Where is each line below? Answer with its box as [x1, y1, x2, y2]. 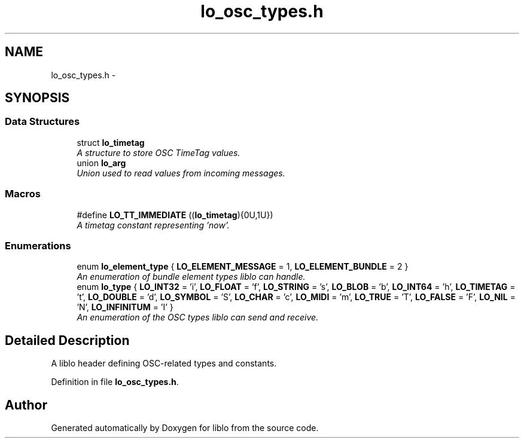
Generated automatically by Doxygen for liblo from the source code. [51, 423, 319, 433]
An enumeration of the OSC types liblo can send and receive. [77, 312, 319, 323]
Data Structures [5, 115, 80, 128]
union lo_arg [77, 157, 126, 168]
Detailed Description [5, 332, 130, 348]
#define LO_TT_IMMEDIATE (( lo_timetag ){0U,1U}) [77, 209, 273, 220]
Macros [5, 188, 41, 200]
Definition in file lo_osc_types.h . [51, 377, 179, 387]
